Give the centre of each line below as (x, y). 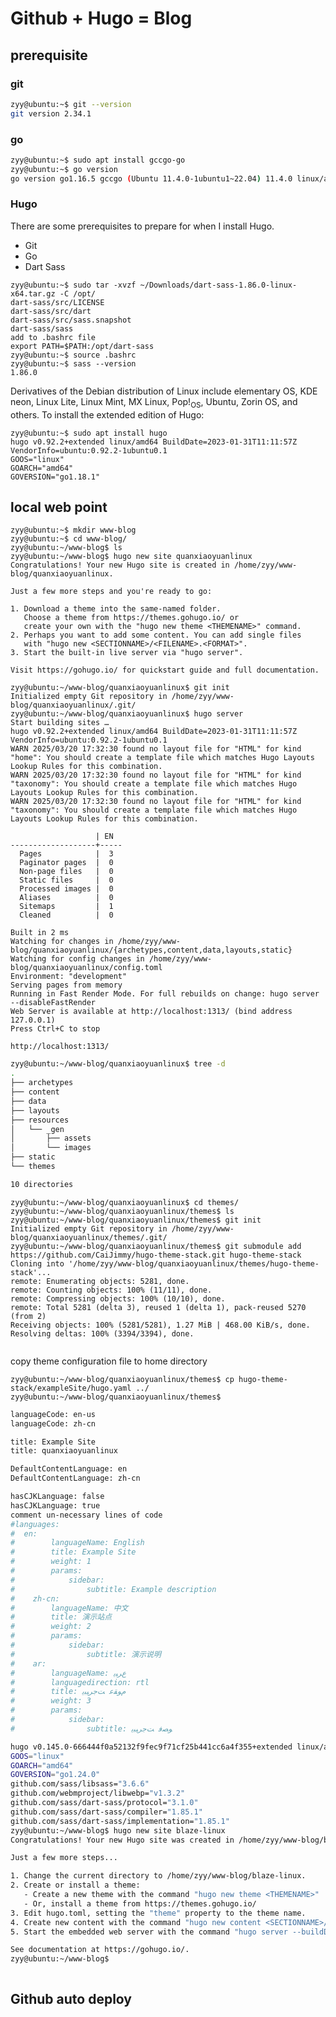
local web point (59, 507)
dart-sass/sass (42, 328)
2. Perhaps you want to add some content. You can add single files (156, 635)
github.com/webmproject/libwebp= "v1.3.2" (98, 1793)
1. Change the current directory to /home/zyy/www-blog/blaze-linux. (158, 1876)
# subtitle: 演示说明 (86, 1654)
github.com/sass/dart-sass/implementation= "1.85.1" (120, 1821)
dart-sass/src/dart (51, 311)
